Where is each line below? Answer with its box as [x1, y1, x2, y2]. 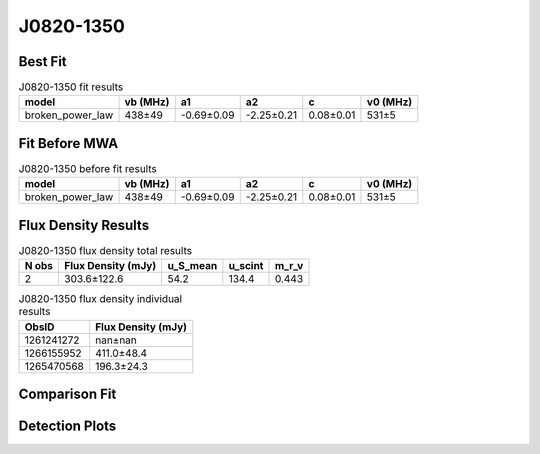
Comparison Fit [18, 386, 117, 403]
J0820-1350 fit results [18, 80, 124, 94]
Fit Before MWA [18, 135, 119, 152]
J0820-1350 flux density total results [18, 244, 193, 258]
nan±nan [95, 333, 137, 347]
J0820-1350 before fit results [18, 162, 157, 176]
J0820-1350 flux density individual [18, 292, 183, 306]
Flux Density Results [18, 216, 150, 234]
